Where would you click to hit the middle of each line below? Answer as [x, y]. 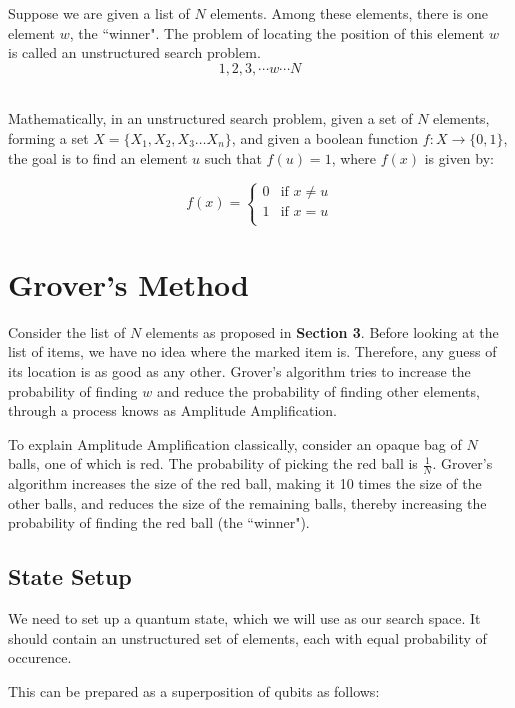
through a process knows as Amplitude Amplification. [173, 410]
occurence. [40, 657]
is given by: [459, 157]
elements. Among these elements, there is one [349, 13]
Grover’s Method [128, 283]
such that [233, 157]
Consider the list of [67, 331]
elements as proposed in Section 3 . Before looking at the [322, 331]
